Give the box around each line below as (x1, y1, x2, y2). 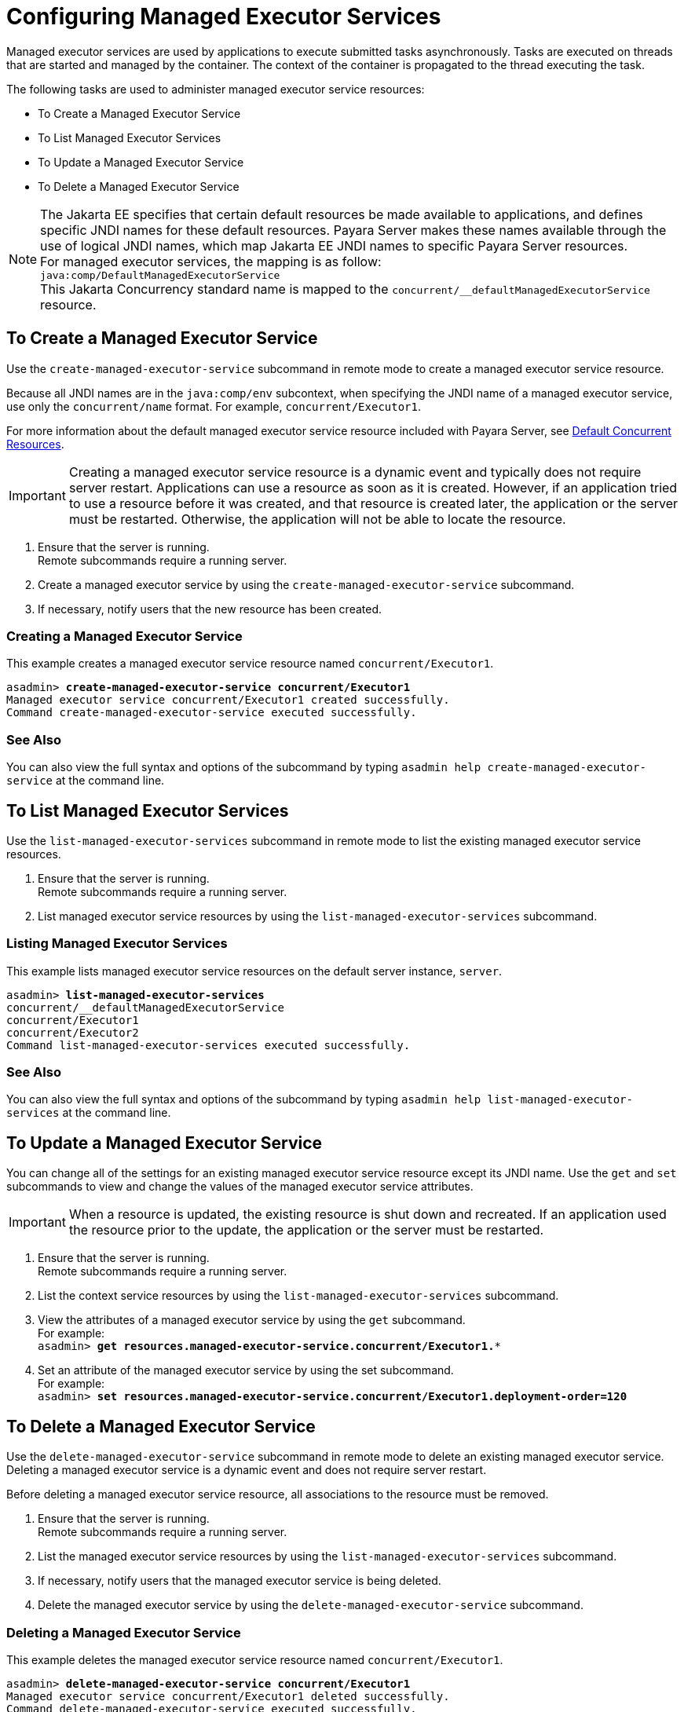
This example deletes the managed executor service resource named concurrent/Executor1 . (6, 1652, 503, 1666)
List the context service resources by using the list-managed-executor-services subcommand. (38, 1289, 559, 1303)
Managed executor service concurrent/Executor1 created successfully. (6, 693, 450, 707)
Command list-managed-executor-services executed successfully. (6, 1038, 411, 1052)
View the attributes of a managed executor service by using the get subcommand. (38, 1313, 466, 1327)
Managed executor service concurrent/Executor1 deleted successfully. (6, 1689, 450, 1703)
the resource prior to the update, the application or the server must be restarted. (68, 1222, 544, 1238)
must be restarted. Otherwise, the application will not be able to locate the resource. (68, 510, 566, 527)
